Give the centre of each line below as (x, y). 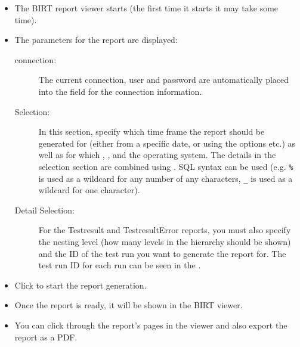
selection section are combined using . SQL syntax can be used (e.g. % (166, 166)
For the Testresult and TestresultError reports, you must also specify (165, 230)
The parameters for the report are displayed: (96, 40)
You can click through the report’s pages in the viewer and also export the (151, 325)
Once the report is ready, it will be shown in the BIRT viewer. (129, 305)
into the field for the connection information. (120, 91)
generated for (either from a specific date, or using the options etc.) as (167, 143)
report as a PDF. (46, 337)
